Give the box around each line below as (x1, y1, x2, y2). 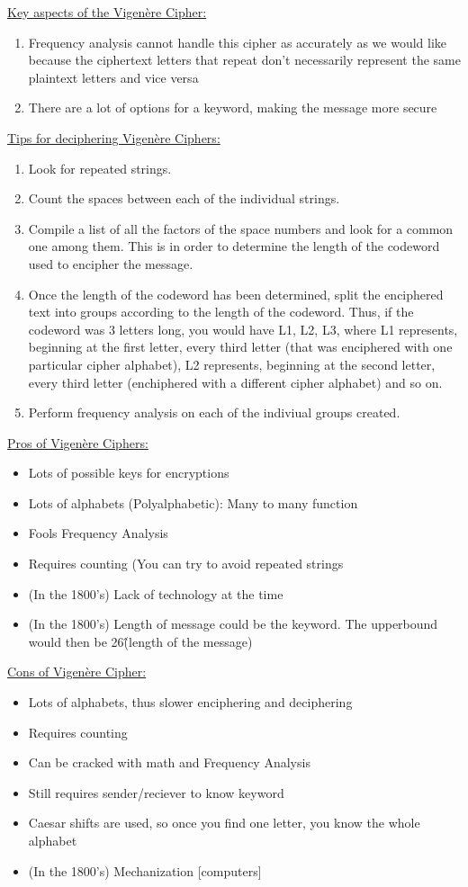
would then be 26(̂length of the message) (28, 632, 253, 650)
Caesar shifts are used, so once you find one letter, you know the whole (28, 813, 420, 832)
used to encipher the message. (28, 254, 193, 273)
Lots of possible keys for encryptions (28, 463, 229, 482)
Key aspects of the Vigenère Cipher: (7, 3, 207, 21)
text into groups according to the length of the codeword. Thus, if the (28, 302, 414, 321)
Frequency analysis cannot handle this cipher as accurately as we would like (28, 32, 447, 51)
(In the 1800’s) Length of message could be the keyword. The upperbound (28, 614, 438, 633)
